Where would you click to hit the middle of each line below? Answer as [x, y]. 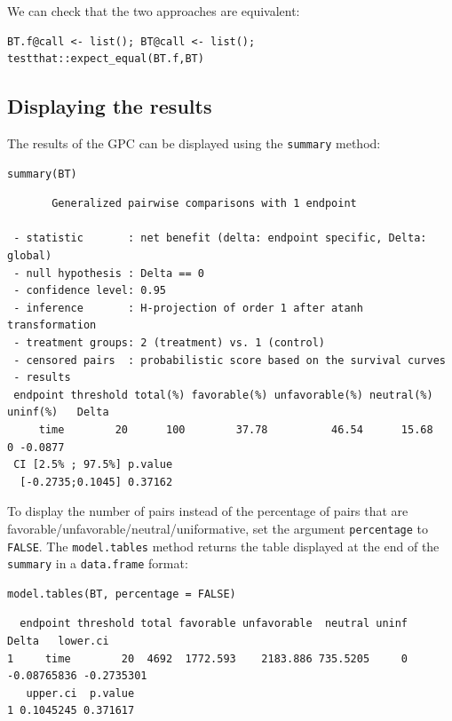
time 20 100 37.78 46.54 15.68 [236, 429]
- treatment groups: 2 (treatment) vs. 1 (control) [169, 342]
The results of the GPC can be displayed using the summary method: [194, 143]
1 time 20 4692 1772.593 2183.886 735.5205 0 [208, 658]
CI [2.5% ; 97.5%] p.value [93, 465]
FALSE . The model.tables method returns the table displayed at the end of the [223, 546]
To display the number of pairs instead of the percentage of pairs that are [208, 511]
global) [30, 256]
